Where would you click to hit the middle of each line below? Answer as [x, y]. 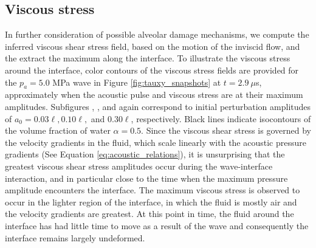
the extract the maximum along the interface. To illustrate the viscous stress [148, 58]
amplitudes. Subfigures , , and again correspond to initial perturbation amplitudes [158, 106]
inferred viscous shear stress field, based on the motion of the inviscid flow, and [153, 46]
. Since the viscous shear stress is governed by [226, 130]
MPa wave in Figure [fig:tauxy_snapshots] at [137, 82]
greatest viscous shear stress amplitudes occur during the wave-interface [139, 166]
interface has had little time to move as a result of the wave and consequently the [157, 225]
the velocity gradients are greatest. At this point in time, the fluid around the [149, 214]
